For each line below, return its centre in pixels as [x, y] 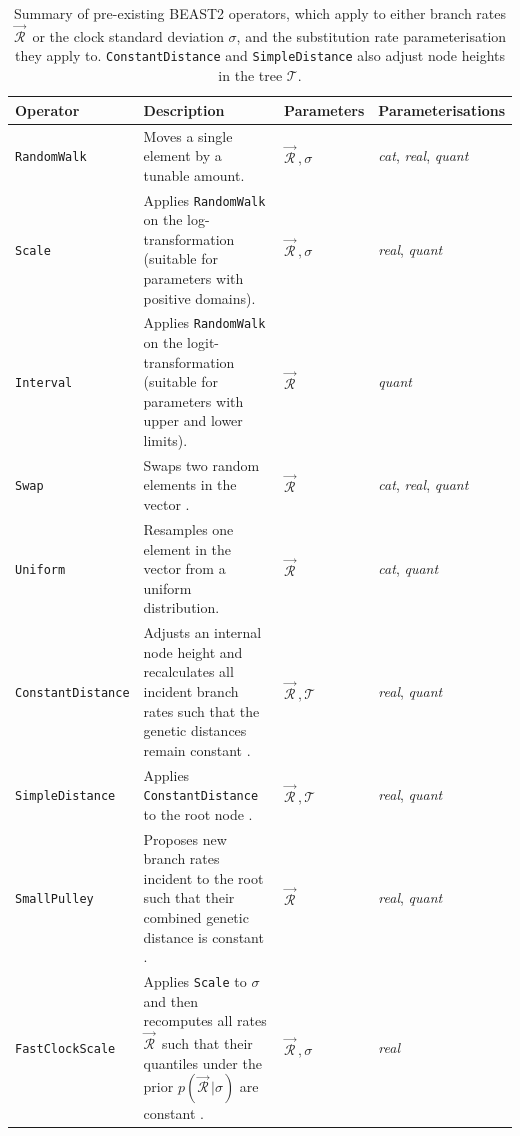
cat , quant [408, 568]
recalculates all [188, 671]
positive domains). [199, 297]
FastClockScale [65, 1049]
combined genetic [196, 917]
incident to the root [203, 877]
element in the [187, 548]
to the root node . [198, 813]
